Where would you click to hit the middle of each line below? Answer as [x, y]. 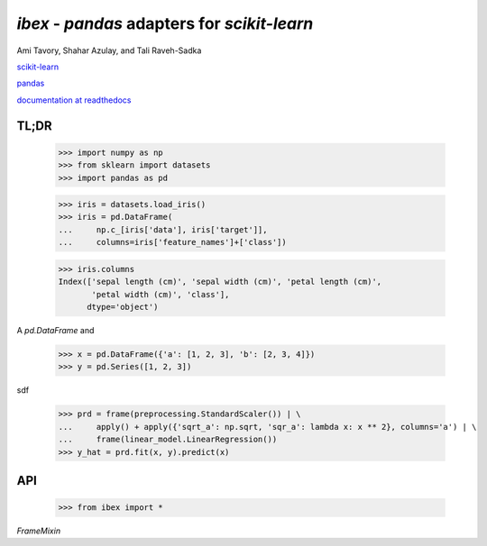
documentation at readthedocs [74, 100]
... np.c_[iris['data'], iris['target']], [163, 229]
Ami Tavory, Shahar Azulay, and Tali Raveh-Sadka [109, 50]
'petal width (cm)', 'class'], [161, 294]
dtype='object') [123, 307]
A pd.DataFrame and [55, 330]
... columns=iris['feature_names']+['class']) [173, 242]
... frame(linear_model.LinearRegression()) [168, 440]
